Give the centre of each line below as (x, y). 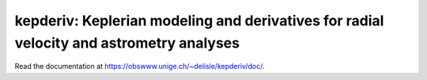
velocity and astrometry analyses (127, 43)
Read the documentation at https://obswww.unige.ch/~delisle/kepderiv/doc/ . (140, 67)
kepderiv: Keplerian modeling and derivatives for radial (199, 21)
